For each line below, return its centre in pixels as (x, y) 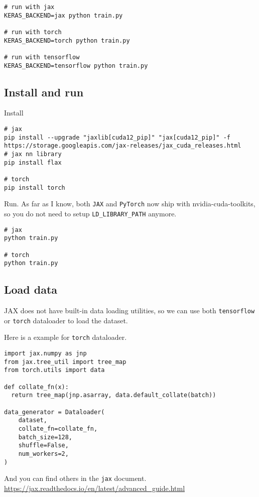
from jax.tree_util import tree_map (65, 362)
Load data (31, 289)
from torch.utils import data (54, 370)
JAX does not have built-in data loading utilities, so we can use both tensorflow (129, 310)
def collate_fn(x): (36, 387)
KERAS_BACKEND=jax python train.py (63, 15)
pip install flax (33, 162)
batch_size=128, (45, 437)
